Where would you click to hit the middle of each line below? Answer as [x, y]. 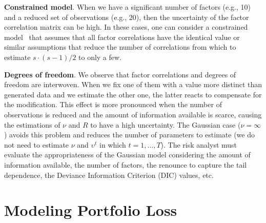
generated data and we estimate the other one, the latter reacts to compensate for [133, 94]
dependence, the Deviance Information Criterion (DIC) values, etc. [109, 175]
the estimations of [32, 124]
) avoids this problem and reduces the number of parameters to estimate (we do [129, 135]
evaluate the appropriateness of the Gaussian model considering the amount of [127, 155]
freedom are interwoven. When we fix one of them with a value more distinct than [133, 84]
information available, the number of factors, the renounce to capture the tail [126, 164]
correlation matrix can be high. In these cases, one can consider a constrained [126, 27]
